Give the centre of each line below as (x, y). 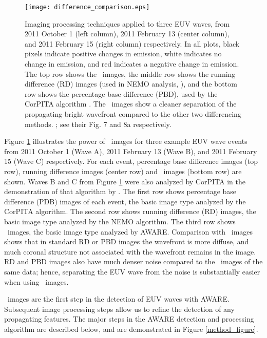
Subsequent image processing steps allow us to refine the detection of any (119, 309)
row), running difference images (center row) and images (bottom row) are (123, 171)
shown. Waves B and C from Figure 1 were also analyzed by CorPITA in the (125, 181)
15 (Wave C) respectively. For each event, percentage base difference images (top (131, 161)
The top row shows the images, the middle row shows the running (130, 73)
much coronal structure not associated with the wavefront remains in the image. (130, 251)
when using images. (36, 281)
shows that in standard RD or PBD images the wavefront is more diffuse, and (127, 241)
